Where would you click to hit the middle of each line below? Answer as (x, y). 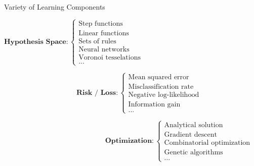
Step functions (101, 23)
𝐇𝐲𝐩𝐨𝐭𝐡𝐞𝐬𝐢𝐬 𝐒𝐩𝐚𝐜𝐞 (35, 42)
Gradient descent (190, 135)
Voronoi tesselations (110, 57)
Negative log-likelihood (164, 95)
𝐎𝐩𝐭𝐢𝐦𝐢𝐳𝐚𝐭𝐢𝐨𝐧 (129, 141)
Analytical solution (194, 125)
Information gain (154, 104)
